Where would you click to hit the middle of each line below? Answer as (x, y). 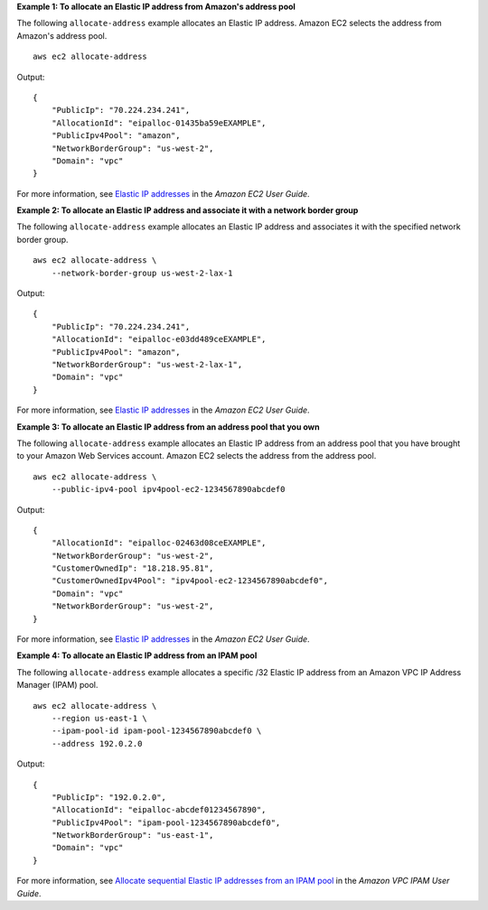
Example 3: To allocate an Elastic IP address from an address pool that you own (168, 427)
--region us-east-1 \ (99, 718)
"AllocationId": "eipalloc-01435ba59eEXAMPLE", (159, 123)
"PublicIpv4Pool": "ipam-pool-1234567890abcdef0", (166, 822)
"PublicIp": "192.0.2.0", (109, 797)
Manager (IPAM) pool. (57, 685)
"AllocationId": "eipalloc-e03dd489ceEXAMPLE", (159, 339)
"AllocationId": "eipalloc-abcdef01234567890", (159, 810)
